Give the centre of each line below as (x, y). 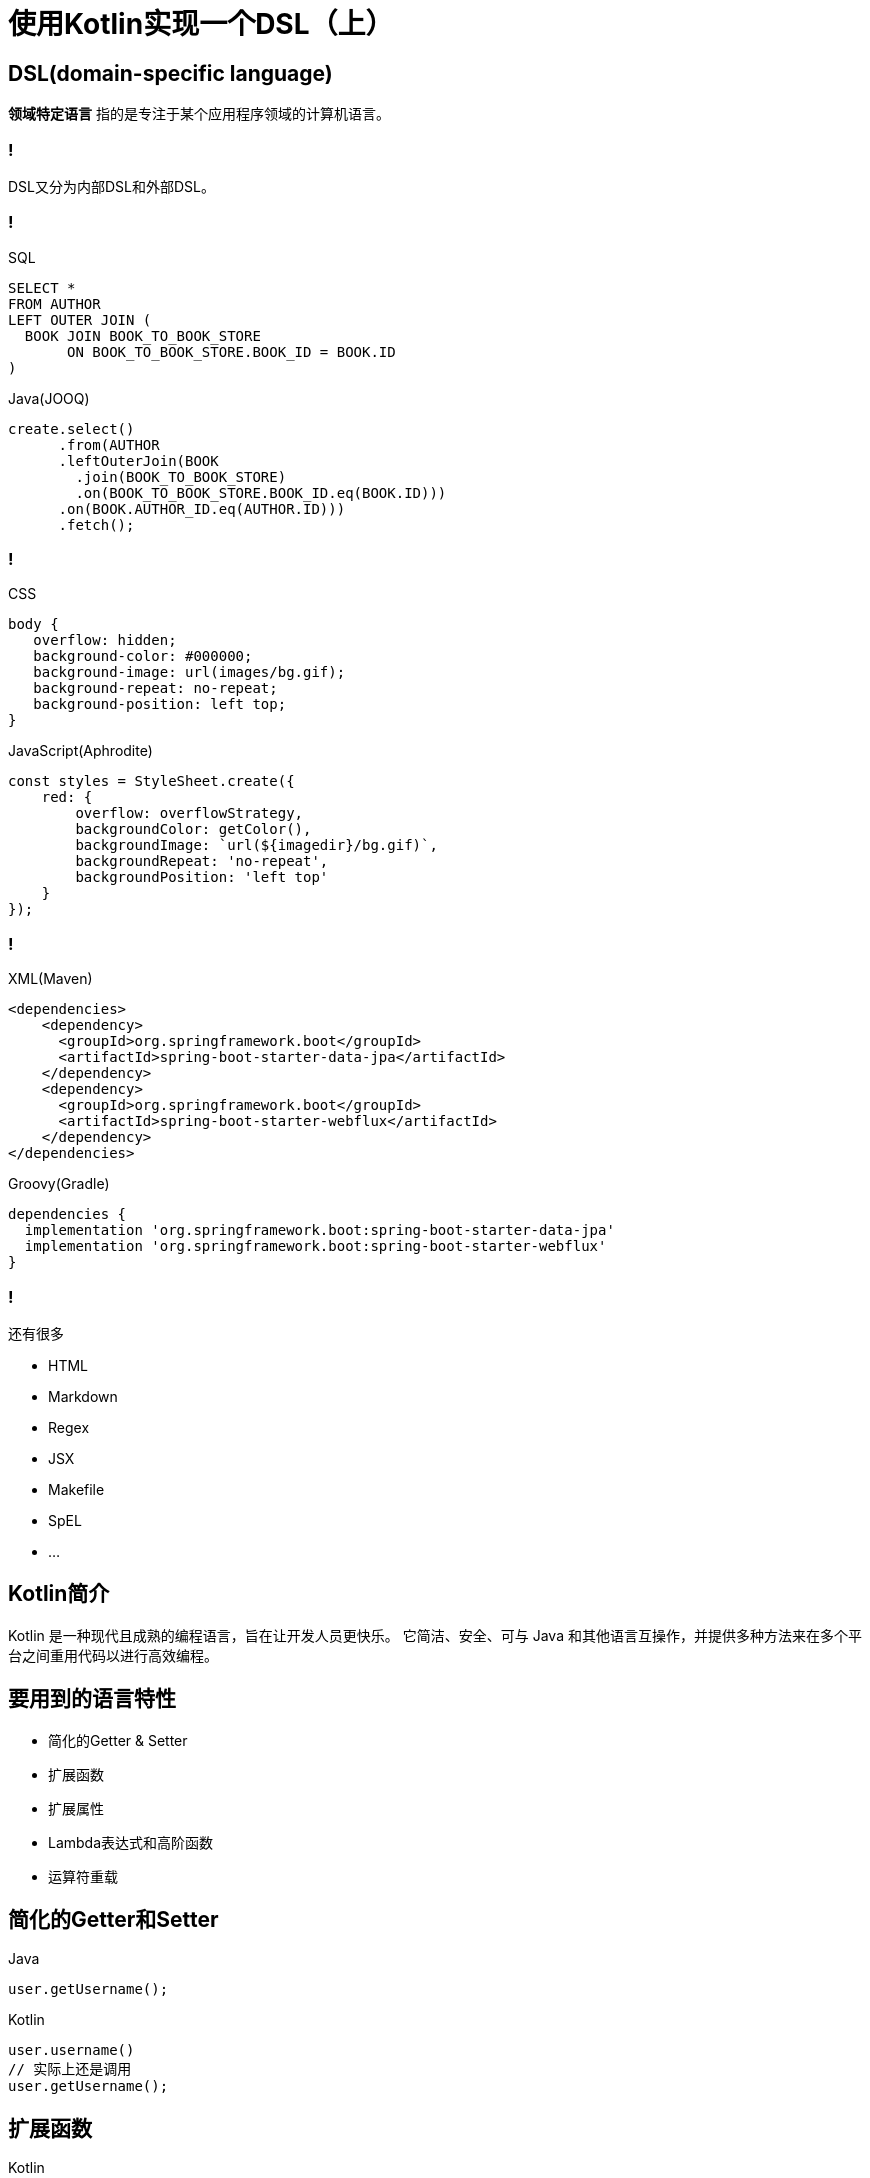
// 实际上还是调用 (70, 2069)
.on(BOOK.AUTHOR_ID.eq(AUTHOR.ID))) (202, 508)
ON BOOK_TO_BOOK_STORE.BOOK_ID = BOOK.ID (231, 351)
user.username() (71, 2050)
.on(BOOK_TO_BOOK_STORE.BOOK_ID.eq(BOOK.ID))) (261, 492)
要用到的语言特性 (92, 1699)
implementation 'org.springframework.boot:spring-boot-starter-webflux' (315, 1246)
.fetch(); (96, 524)
